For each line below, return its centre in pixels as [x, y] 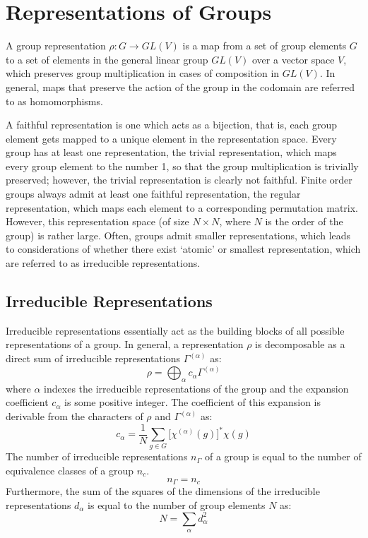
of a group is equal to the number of [283, 456]
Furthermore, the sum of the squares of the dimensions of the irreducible [163, 491]
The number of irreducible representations [97, 456]
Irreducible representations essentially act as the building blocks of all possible [175, 330]
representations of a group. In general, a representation [125, 344]
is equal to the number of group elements [177, 504]
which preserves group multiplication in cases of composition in [143, 73]
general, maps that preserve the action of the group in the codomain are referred [180, 86]
